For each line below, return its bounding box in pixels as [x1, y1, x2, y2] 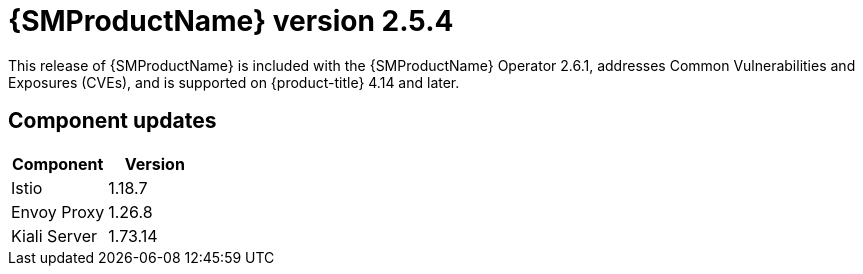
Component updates [8, 108, 217, 134]
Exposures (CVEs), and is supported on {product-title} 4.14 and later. [8, 73, 460, 91]
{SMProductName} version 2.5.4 [8, 4, 454, 38]
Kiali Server [11, 225, 98, 246]
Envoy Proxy [11, 201, 105, 222]
